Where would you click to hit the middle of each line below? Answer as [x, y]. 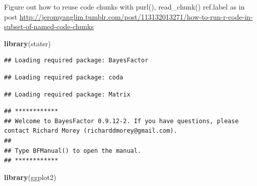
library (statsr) [27, 43]
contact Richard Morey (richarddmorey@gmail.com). [91, 131]
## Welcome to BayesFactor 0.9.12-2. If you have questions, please [121, 121]
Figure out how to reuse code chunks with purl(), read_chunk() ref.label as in [124, 7]
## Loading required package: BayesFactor [76, 61]
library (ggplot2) [30, 177]
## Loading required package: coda [64, 77]
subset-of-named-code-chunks [49, 26]
